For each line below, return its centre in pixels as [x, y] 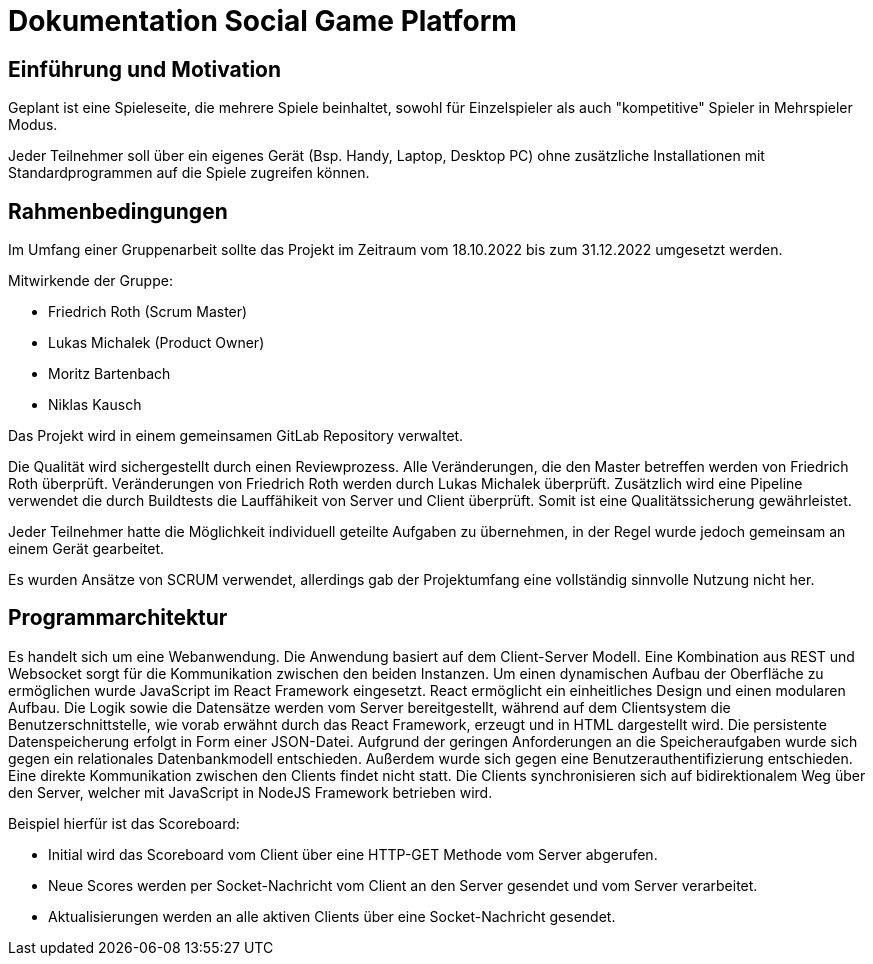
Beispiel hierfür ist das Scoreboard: [124, 823]
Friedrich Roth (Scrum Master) [148, 312]
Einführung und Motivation [145, 69]
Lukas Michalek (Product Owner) [156, 343]
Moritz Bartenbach [109, 374]
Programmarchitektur [118, 618]
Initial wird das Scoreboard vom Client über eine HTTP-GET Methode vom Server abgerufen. [353, 854]
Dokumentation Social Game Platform [262, 21]
